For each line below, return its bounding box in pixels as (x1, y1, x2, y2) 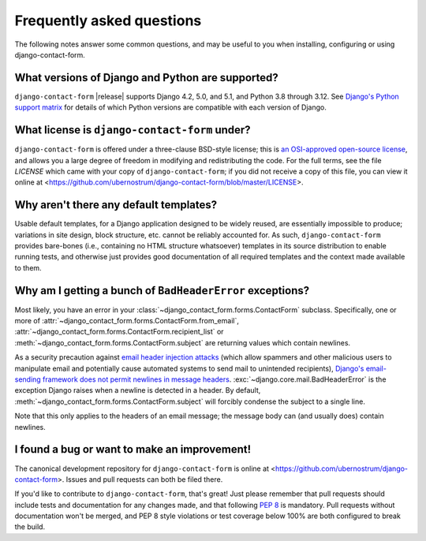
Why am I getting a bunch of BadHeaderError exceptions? (14, 284, 310, 297)
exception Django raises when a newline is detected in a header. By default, (14, 386, 261, 395)
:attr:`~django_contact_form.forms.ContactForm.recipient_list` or (14, 327, 224, 337)
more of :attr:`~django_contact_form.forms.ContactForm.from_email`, (14, 316, 240, 326)
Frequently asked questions (14, 12, 202, 29)
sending (14, 375, 41, 384)
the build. (14, 522, 46, 532)
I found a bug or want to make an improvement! (14, 442, 252, 457)
